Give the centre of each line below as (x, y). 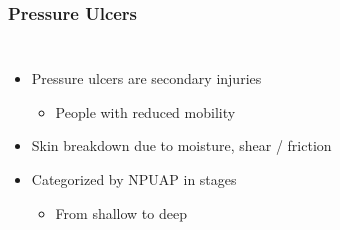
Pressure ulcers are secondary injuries (146, 78)
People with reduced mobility (145, 111)
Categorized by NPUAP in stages (134, 179)
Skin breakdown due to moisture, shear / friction (181, 145)
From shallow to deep (121, 212)
